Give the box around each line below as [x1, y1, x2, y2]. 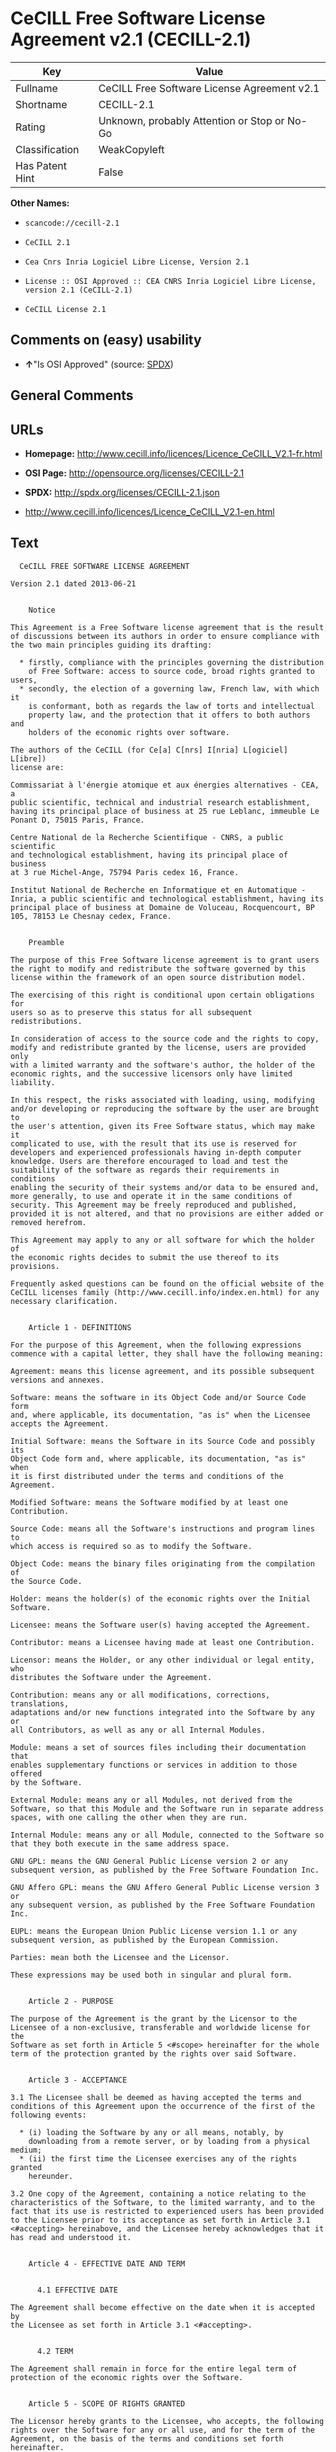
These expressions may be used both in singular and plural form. [10, 1970, 293, 1980]
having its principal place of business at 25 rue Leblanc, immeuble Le [10, 806, 320, 816]
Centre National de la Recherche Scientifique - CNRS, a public [10, 832, 284, 842]
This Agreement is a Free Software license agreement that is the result [10, 622, 325, 632]
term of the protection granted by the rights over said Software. [10, 2048, 298, 2059]
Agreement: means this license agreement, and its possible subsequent [10, 1366, 315, 1376]
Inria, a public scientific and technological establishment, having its [10, 893, 325, 904]
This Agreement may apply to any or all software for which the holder [10, 1235, 315, 1245]
